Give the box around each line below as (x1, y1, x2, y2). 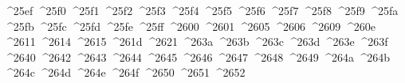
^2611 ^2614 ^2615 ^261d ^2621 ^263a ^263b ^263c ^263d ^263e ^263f (4, 33, 388, 50)
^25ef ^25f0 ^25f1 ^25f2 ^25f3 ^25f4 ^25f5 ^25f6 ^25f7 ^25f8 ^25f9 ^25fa (4, 2, 399, 18)
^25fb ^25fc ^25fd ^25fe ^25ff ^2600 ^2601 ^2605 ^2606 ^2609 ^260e (4, 17, 376, 34)
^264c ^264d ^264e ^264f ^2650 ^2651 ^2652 (4, 64, 246, 81)
